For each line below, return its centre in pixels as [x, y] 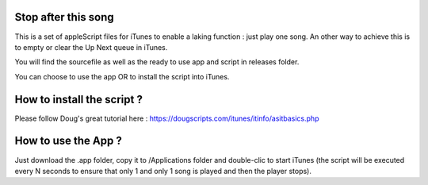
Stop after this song [64, 17]
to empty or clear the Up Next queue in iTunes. [91, 47]
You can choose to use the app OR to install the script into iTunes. [122, 76]
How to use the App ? [68, 141]
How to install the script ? [78, 99]
